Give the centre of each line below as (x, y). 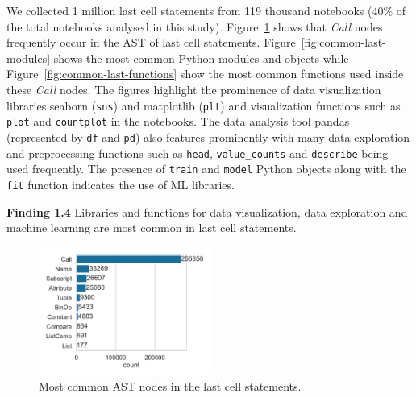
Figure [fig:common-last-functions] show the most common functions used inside (205, 74)
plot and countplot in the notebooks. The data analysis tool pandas (178, 121)
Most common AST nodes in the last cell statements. (170, 386)
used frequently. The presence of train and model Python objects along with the (206, 169)
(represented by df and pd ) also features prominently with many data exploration (208, 136)
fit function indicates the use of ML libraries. (121, 184)
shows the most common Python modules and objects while (201, 58)
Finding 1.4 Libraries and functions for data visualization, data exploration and (207, 211)
